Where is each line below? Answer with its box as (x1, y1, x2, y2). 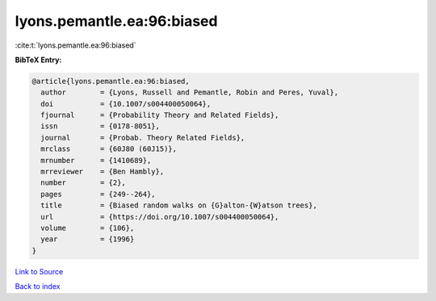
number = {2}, (40, 178, 127, 187)
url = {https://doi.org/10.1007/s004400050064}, (40, 212, 279, 221)
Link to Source (15, 266, 64, 276)
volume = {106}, (40, 224, 135, 232)
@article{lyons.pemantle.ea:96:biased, (31, 77, 190, 86)
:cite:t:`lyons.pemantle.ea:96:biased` (15, 40, 136, 50)
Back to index (15, 282, 61, 291)
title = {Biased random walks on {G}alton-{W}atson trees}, (40, 201, 318, 210)
